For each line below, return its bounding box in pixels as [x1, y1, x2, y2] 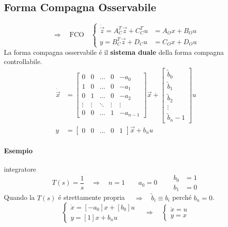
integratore [4, 163, 36, 174]
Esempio [4, 145, 33, 155]
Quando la [4, 192, 35, 202]
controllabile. [4, 56, 43, 66]
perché [172, 192, 192, 202]
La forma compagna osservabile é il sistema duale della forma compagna [4, 47, 224, 57]
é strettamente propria [58, 192, 125, 202]
